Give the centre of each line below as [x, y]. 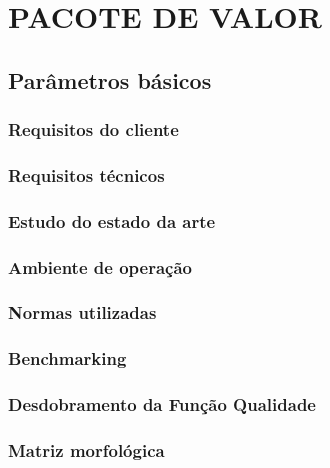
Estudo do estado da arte [112, 220]
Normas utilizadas [82, 312]
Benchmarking [67, 358]
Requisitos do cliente [93, 129]
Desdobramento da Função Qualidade [162, 404]
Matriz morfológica [86, 449]
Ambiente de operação [100, 266]
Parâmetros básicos [110, 79]
